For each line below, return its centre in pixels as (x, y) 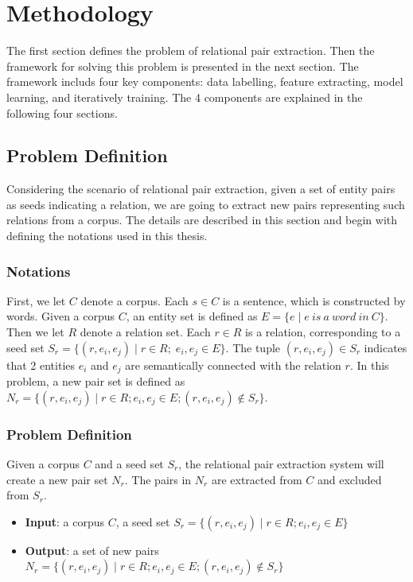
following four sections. (62, 113)
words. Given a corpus (61, 316)
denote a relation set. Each (145, 332)
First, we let (36, 300)
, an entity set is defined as (192, 316)
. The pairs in (158, 479)
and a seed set (129, 463)
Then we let (35, 332)
